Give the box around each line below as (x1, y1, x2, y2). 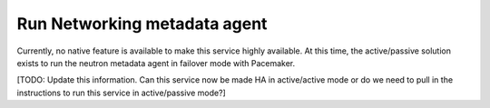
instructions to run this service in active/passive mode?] (16, 87, 226, 98)
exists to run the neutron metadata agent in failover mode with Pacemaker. (16, 57, 295, 68)
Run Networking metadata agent (16, 14, 268, 34)
